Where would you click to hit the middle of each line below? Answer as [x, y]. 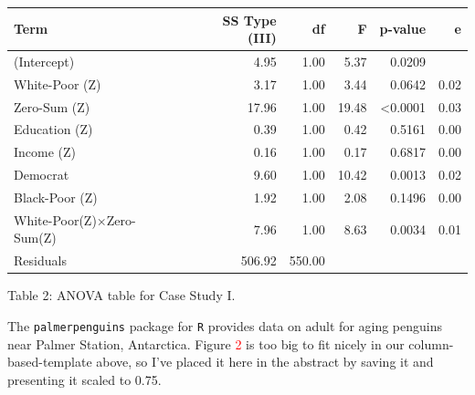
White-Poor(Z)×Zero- [75, 219]
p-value [403, 29]
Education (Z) [53, 129]
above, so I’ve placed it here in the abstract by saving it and [265, 362]
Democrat [42, 175]
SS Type [249, 20]
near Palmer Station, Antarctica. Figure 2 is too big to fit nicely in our [206, 343]
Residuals [40, 260]
